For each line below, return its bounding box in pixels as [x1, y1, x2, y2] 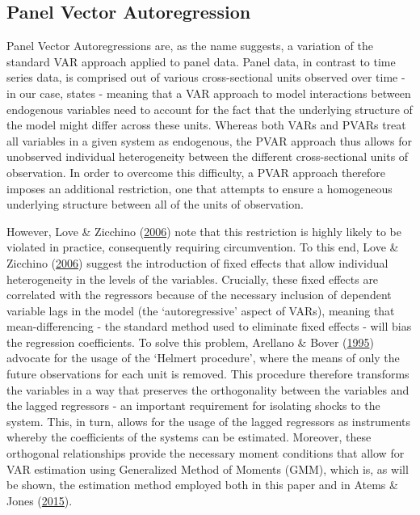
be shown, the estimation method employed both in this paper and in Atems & [6, 476, 398, 493]
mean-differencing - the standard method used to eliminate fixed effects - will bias [6, 318, 412, 335]
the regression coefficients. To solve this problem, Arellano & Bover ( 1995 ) [6, 333, 374, 350]
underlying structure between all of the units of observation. [6, 196, 304, 213]
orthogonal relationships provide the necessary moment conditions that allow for [6, 445, 405, 462]
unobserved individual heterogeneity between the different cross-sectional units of [6, 148, 409, 165]
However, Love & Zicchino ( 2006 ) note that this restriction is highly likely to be [6, 222, 401, 239]
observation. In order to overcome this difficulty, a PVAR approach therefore [6, 163, 386, 180]
